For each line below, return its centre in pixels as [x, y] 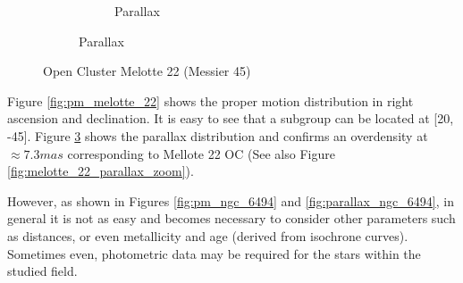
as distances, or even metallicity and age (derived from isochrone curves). [208, 235]
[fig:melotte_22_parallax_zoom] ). [101, 171]
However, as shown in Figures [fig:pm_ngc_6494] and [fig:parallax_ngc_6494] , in [231, 200]
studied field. [42, 271]
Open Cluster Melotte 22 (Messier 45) [147, 71]
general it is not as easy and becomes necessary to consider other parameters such [231, 218]
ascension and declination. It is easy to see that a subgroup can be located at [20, [231, 118]
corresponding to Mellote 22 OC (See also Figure [201, 153]
